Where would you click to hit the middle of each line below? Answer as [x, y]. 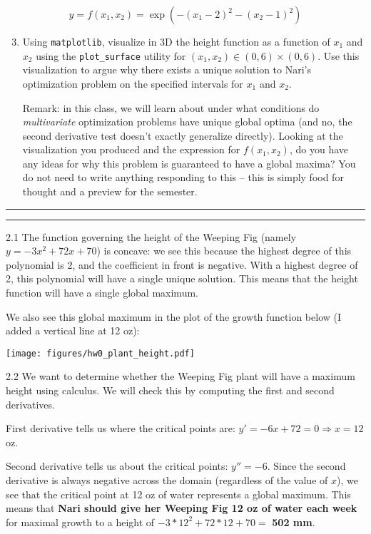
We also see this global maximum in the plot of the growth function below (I [174, 316]
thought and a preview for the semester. [110, 191]
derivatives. [30, 404]
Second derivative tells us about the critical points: [117, 466]
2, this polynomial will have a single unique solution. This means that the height [182, 278]
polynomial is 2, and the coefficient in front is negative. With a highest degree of [182, 264]
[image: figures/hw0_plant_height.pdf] [100, 353]
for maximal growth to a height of [80, 522]
